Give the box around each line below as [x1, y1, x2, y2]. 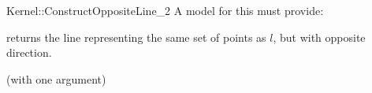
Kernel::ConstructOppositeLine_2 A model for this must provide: [6, 2, 324, 18]
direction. [6, 44, 52, 61]
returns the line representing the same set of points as [6, 28, 266, 45]
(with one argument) [6, 70, 106, 87]
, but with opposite [273, 28, 366, 45]
